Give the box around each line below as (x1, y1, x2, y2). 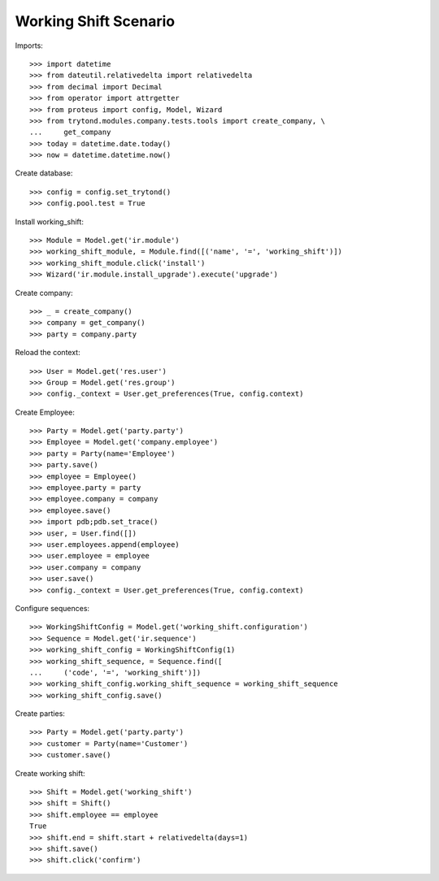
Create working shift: (15, 768, 85, 778)
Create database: (15, 168, 73, 178)
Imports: (15, 41, 44, 50)
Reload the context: (15, 348, 80, 358)
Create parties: (15, 709, 65, 718)
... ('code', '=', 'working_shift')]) (29, 667, 202, 677)
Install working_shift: (15, 216, 85, 227)
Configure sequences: (15, 603, 89, 613)
